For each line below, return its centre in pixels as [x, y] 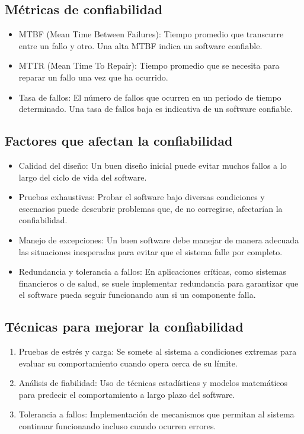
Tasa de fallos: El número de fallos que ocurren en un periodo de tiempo [150, 97]
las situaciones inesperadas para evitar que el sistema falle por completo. [151, 251]
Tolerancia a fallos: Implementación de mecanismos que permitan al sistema [156, 414]
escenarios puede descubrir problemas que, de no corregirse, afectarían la [151, 208]
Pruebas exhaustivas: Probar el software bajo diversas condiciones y [142, 197]
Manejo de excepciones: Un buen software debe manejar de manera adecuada [159, 239]
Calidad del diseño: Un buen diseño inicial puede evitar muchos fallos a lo [153, 165]
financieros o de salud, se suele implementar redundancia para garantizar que [159, 283]
